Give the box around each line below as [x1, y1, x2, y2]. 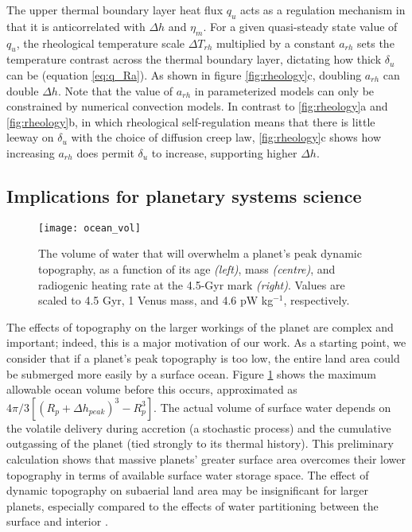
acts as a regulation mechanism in [240, 2, 406, 17]
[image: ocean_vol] [38, 222, 141, 234]
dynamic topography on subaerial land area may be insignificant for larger [6, 482, 369, 499]
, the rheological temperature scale [16, 34, 185, 51]
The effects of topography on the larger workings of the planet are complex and [6, 318, 394, 335]
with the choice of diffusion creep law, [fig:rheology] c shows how [71, 129, 381, 146]
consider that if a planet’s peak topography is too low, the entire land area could [6, 349, 400, 366]
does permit [76, 144, 134, 161]
